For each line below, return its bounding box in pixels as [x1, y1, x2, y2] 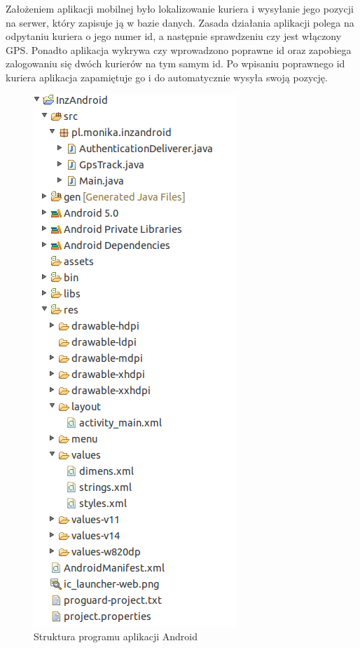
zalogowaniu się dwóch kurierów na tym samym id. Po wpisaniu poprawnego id [6, 56, 345, 71]
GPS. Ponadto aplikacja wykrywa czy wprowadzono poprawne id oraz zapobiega [6, 42, 352, 57]
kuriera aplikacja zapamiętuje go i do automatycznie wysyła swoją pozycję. [6, 69, 328, 84]
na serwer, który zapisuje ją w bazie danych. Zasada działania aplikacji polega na [6, 15, 354, 29]
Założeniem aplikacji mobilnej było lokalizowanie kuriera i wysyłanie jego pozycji [6, 1, 354, 15]
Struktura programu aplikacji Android [34, 629, 198, 644]
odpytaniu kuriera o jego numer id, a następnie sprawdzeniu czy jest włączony [6, 29, 342, 43]
